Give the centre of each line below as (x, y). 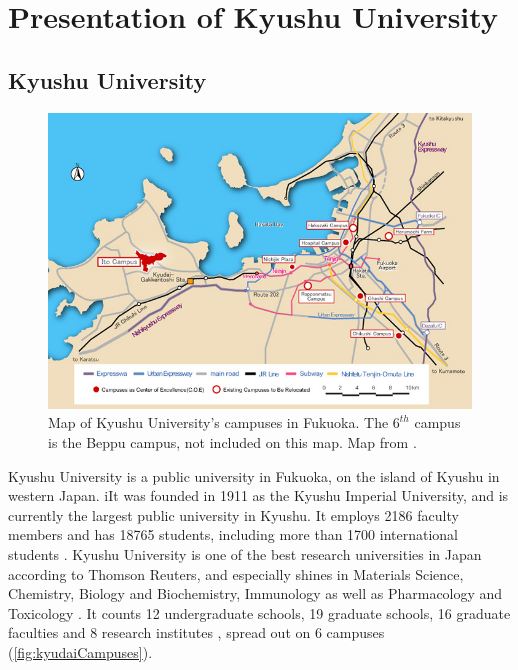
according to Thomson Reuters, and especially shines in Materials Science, (236, 573)
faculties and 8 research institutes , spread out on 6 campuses (196, 632)
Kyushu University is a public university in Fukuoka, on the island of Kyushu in (254, 475)
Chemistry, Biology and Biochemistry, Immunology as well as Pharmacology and (255, 593)
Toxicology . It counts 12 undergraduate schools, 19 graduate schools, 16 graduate (259, 612)
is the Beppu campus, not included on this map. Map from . (232, 441)
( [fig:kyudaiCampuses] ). (80, 651)
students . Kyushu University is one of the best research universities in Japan (245, 553)
